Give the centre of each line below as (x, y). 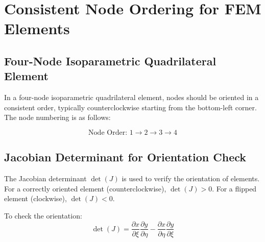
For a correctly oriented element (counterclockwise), (85, 188)
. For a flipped (234, 188)
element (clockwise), (35, 198)
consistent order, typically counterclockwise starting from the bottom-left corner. (130, 107)
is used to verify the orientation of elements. (191, 178)
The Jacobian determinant (45, 178)
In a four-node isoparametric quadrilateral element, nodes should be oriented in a (131, 97)
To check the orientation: (43, 215)
